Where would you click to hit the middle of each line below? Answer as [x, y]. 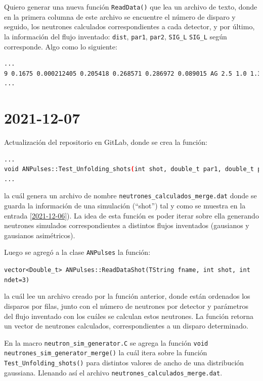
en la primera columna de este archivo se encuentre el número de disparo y [120, 16]
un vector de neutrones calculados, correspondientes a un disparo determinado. [126, 326]
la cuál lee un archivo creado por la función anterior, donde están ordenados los [127, 296]
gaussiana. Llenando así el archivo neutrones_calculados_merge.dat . [113, 372]
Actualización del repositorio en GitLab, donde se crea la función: [106, 142]
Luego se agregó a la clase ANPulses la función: [77, 252]
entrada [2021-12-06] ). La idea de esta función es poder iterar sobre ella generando [131, 215]
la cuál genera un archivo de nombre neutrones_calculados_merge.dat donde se [130, 196]
